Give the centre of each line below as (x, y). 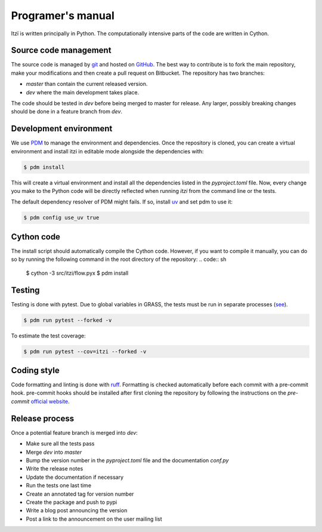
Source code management (61, 50)
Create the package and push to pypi (72, 502)
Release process (43, 418)
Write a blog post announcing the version (77, 511)
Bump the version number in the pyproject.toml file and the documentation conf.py (127, 460)
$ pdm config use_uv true (61, 218)
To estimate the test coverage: (48, 336)
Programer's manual (63, 16)
